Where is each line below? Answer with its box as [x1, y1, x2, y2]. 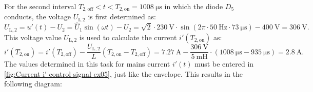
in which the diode [164, 1, 223, 11]
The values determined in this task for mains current [4, 58, 170, 69]
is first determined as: [88, 11, 156, 22]
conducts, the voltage [4, 11, 71, 22]
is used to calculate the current [79, 32, 177, 42]
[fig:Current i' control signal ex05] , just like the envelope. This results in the [4, 68, 243, 79]
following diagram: [4, 78, 62, 89]
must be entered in [194, 58, 254, 69]
